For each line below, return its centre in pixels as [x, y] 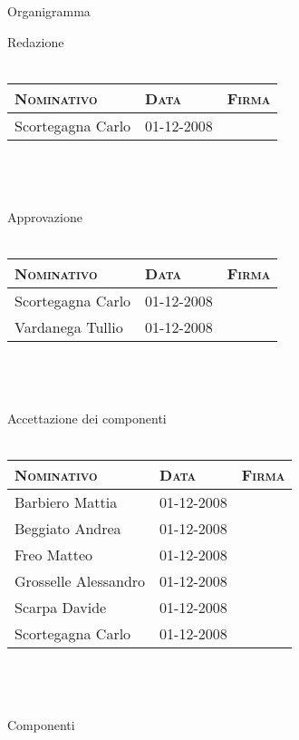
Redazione [36, 41]
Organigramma [49, 11]
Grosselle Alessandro [80, 580]
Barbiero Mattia [66, 501]
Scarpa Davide [61, 607]
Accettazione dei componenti [87, 418]
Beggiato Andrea [68, 528]
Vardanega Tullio [69, 326]
